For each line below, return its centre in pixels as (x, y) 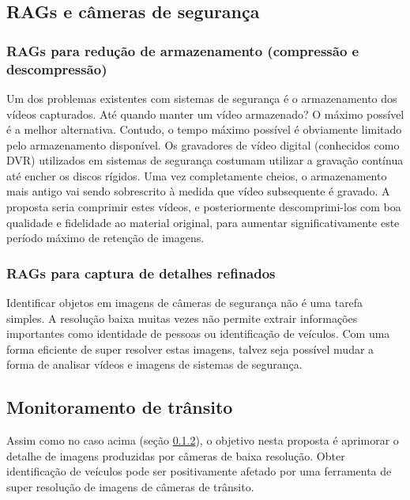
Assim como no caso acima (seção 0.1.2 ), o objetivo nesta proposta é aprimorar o (203, 440)
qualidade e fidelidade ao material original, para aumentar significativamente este (203, 222)
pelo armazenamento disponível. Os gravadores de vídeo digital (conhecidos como (203, 144)
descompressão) (57, 68)
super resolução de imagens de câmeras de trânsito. (130, 487)
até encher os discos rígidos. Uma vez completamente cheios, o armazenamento (197, 175)
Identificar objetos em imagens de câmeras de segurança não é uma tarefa (185, 303)
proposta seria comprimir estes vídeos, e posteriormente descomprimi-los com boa (204, 207)
